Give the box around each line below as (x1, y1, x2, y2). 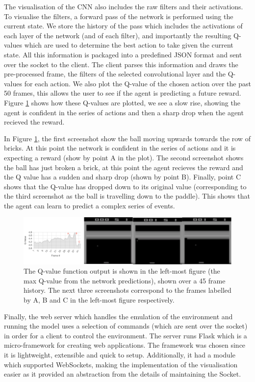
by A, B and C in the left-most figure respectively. (24, 295, 175, 305)
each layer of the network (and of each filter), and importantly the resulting (4, 30, 231, 40)
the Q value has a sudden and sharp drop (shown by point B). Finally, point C (4, 172, 241, 182)
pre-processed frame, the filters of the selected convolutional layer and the (4, 69, 226, 79)
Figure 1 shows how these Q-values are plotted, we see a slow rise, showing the (4, 97, 240, 107)
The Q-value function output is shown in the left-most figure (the (24, 266, 220, 276)
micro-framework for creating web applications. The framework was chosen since (4, 340, 246, 350)
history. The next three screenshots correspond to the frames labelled (24, 285, 231, 295)
